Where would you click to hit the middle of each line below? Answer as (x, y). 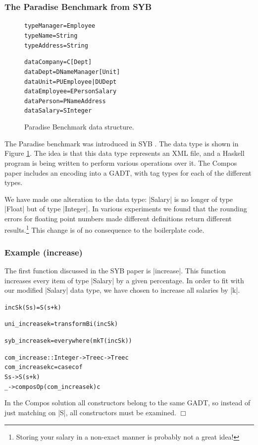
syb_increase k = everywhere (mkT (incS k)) (68, 341)
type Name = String (51, 35)
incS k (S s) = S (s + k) (33, 307)
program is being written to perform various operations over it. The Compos (121, 162)
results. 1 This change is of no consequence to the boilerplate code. (104, 229)
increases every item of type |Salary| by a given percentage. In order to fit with (124, 280)
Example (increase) (44, 252)
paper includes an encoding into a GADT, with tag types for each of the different (128, 172)
